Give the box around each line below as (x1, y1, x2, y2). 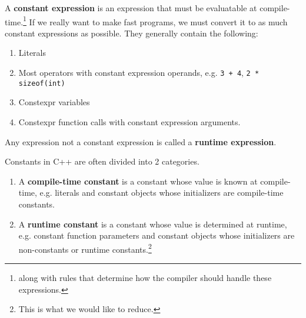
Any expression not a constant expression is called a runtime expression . (5, 135, 277, 148)
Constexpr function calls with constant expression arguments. (18, 115, 241, 128)
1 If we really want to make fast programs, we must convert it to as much (23, 14, 288, 28)
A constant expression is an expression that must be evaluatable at (5, 2, 257, 14)
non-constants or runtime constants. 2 (18, 241, 152, 255)
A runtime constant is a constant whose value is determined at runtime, (18, 217, 287, 230)
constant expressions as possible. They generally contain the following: (5, 26, 258, 39)
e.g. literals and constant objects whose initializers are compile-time (39, 186, 284, 199)
